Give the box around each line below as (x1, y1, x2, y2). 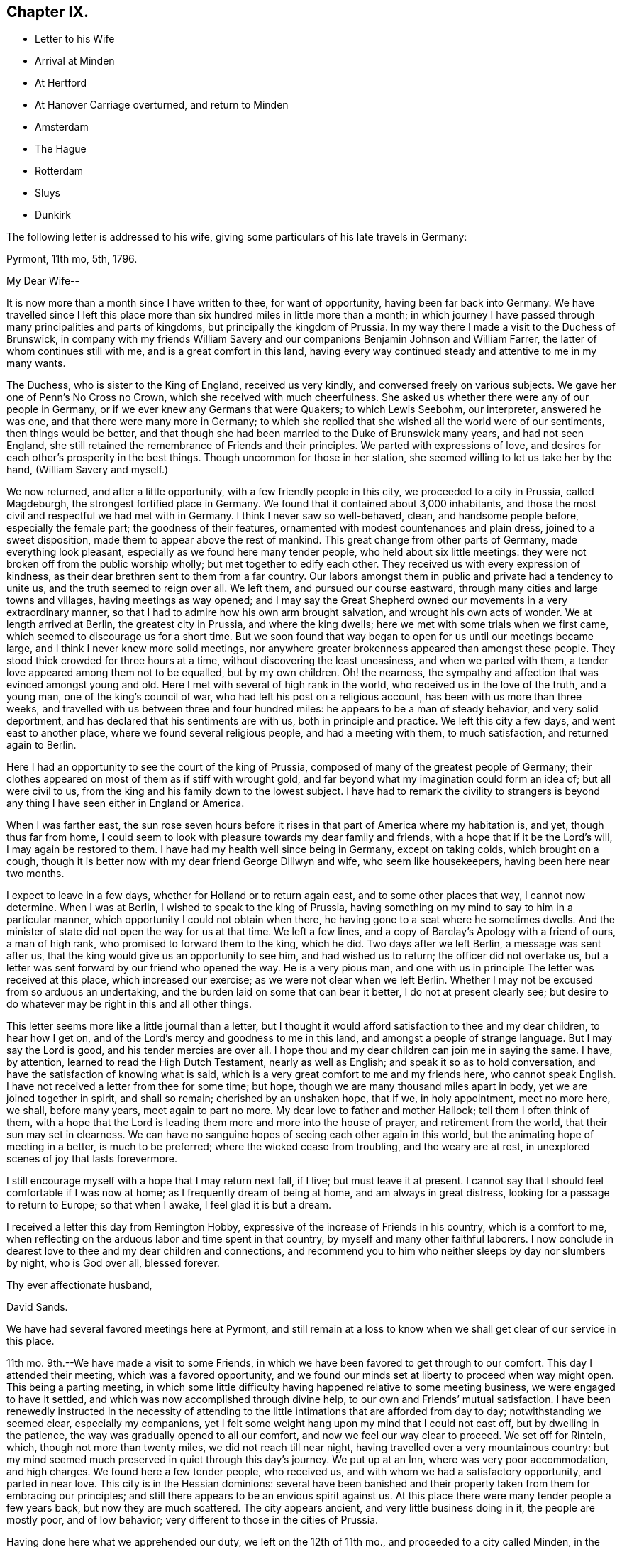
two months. (6, 867, 65, 880)
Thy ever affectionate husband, (6, 1279, 152, 1292)
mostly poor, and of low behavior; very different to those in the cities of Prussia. (6, 1514, 379, 1526)
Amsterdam (35, 121, 89, 133)
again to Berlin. (6, 739, 77, 752)
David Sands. (6, 1301, 68, 1314)
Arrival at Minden (35, 55, 115, 67)
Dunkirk (35, 209, 71, 221)
